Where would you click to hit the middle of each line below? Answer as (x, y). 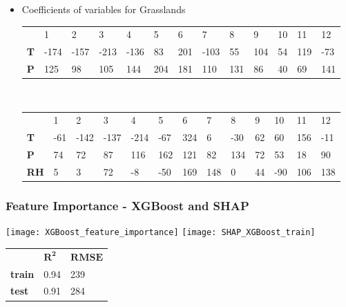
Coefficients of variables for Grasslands (104, 9)
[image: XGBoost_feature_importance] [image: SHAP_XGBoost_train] (161, 233)
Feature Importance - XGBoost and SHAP (127, 206)
